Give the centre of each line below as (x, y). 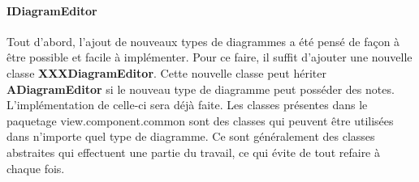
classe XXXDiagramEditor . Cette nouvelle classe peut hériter (166, 72)
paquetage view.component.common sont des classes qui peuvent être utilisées (200, 120)
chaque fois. (36, 168)
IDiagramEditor (52, 10)
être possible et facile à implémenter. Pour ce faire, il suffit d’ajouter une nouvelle (209, 57)
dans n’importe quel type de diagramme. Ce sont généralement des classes (191, 136)
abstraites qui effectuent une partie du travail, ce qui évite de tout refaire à (193, 152)
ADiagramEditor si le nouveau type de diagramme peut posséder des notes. (201, 89)
